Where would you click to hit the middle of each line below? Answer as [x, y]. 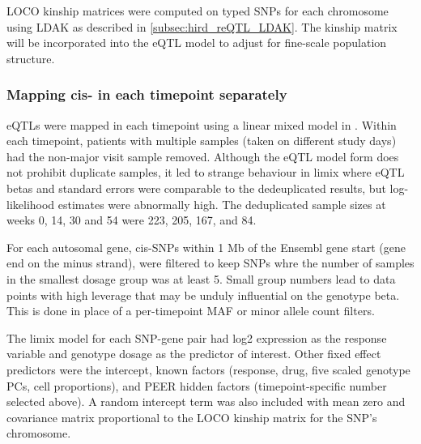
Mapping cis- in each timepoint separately [147, 94]
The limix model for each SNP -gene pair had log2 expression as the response [197, 337]
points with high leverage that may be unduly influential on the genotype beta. [203, 295]
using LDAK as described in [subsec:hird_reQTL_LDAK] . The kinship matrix [202, 26]
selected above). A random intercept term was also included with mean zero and [206, 401]
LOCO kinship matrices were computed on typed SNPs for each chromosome [198, 11]
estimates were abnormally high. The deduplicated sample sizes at [222, 204]
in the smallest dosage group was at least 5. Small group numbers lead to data [201, 278]
